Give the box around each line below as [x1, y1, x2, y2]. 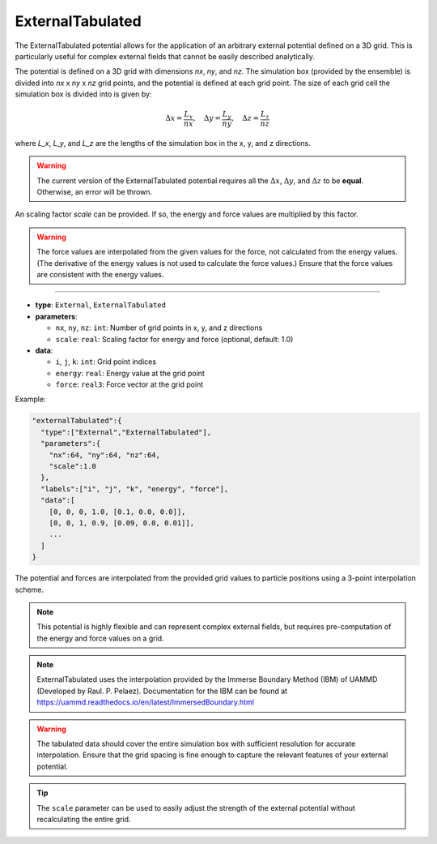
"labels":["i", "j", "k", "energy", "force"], [40, 484, 229, 494]
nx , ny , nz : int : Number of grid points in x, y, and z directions [55, 323, 263, 332]
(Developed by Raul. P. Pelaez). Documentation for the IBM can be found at [36, 686, 287, 696]
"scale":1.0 [49, 462, 97, 471]
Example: [15, 394, 46, 405]
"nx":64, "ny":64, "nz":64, [49, 450, 161, 460]
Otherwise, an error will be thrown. [36, 187, 153, 197]
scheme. [15, 585, 45, 594]
